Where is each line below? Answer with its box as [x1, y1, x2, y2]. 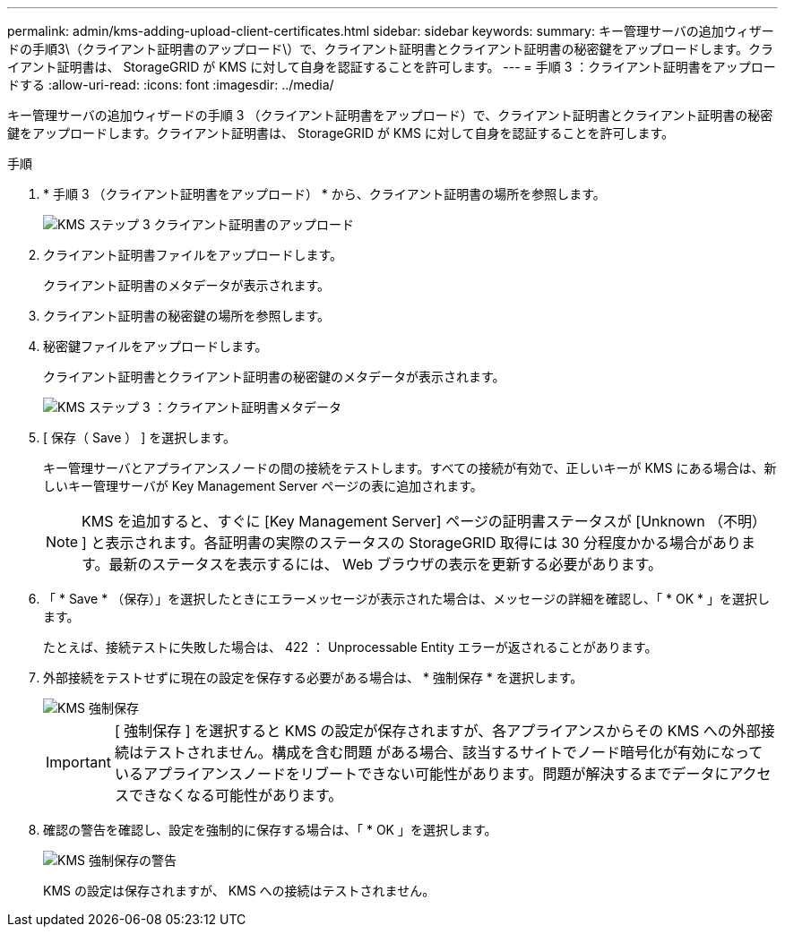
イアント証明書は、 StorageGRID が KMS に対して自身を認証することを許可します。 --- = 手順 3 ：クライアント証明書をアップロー [7, 59, 776, 74]
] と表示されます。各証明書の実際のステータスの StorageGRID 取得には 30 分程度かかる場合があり [82, 534, 741, 552]
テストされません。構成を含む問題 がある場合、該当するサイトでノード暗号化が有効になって [142, 743, 763, 761]
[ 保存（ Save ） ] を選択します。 [43, 430, 236, 445]
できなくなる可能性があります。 [128, 786, 343, 804]
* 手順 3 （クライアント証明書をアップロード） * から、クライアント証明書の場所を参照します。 [43, 186, 606, 201]
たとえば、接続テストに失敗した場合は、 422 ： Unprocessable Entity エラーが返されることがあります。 [43, 639, 658, 655]
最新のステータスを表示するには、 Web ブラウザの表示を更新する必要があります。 [108, 555, 662, 573]
